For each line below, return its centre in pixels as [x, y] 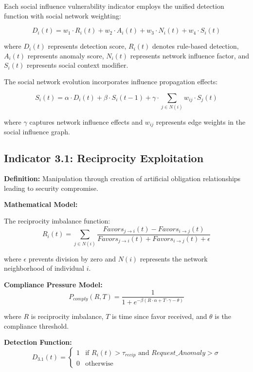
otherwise [99, 363]
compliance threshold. [36, 325]
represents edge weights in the [201, 121]
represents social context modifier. [77, 65]
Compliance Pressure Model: [53, 284]
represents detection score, [87, 46]
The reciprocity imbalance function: [57, 220]
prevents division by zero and [72, 258]
